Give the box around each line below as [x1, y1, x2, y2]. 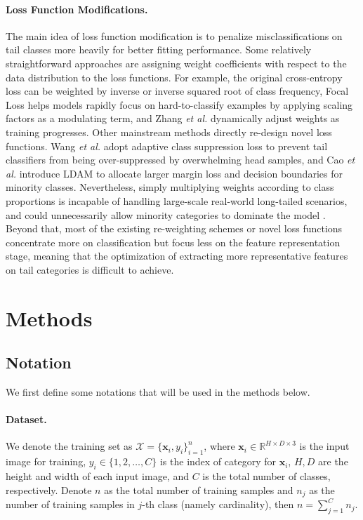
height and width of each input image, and [6, 469, 189, 484]
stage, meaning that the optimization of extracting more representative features [6, 248, 348, 263]
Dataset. [6, 412, 47, 427]
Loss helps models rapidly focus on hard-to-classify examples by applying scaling [6, 97, 353, 112]
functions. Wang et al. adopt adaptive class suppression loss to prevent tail [6, 138, 328, 153]
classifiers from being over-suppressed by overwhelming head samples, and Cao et [6, 152, 355, 167]
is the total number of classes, [202, 469, 331, 484]
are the [318, 454, 348, 469]
